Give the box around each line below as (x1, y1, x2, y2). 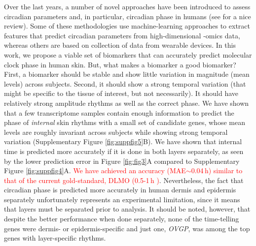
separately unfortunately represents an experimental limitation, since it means (4, 194, 240, 204)
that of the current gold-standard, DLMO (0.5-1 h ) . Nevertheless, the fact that (4, 175, 244, 185)
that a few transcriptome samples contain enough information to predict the (4, 107, 234, 118)
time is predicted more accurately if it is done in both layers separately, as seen (4, 146, 244, 156)
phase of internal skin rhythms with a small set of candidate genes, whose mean (4, 117, 245, 127)
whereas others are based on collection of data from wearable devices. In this (4, 40, 236, 50)
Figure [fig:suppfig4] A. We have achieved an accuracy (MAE (4, 165, 186, 176)
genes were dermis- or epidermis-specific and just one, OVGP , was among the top (4, 223, 250, 233)
